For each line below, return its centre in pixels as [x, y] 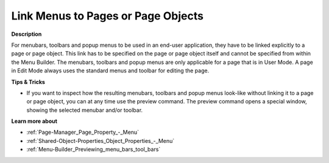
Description [27, 34]
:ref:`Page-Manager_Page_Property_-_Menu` [83, 132]
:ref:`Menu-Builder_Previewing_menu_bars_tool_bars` [94, 150]
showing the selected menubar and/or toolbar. [85, 110]
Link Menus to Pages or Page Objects [108, 16]
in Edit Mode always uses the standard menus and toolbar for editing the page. [110, 71]
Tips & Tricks [28, 81]
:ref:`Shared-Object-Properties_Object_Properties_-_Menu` [101, 140]
